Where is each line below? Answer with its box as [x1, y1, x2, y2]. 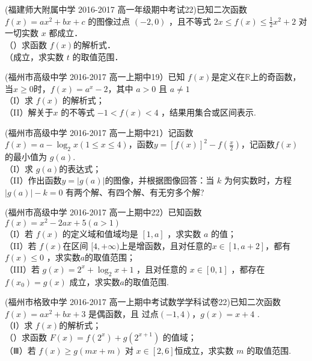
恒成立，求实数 [174, 344, 234, 356]
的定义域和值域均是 [62, 227, 138, 240]
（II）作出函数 [5, 174, 62, 187]
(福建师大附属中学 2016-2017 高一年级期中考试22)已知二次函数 [5, 3, 247, 15]
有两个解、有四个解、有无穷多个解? [66, 185, 204, 198]
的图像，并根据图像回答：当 [105, 174, 215, 187]
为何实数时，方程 [224, 174, 292, 187]
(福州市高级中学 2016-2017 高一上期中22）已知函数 [5, 206, 202, 218]
